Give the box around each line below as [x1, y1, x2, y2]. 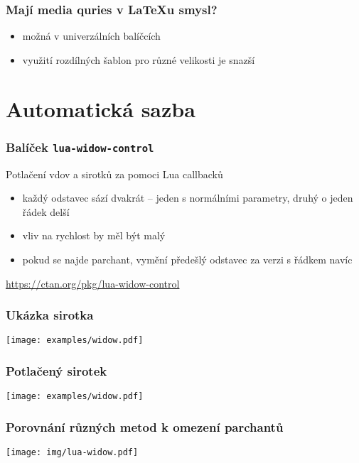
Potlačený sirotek [6, 361, 107, 379]
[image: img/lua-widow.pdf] [6, 447, 139, 458]
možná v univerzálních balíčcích [22, 28, 161, 43]
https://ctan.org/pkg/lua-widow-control [6, 276, 180, 290]
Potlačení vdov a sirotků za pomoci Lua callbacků [6, 166, 223, 181]
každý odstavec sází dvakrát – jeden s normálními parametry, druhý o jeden [22, 190, 353, 205]
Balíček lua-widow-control [6, 138, 154, 156]
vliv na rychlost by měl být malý [22, 228, 166, 243]
